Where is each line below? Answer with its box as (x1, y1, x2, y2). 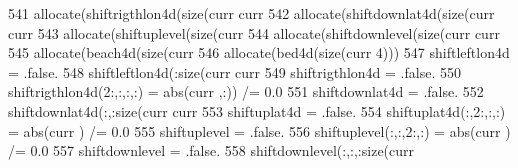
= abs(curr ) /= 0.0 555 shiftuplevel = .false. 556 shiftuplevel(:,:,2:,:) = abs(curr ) (8, 120, 511, 141)
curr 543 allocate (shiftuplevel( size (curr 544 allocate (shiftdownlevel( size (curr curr (8, 22, 500, 43)
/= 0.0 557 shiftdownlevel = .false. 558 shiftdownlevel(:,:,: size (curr (8, 140, 415, 161)
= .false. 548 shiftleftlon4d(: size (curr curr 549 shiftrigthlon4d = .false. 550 (8, 61, 461, 82)
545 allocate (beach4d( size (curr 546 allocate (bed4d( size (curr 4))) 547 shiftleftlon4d (8, 42, 510, 63)
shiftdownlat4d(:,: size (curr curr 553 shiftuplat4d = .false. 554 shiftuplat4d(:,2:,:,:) (8, 100, 506, 121)
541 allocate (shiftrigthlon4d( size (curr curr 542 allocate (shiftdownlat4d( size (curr (8, 3, 495, 23)
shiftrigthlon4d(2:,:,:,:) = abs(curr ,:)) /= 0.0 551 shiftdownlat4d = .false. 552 (8, 81, 484, 102)
